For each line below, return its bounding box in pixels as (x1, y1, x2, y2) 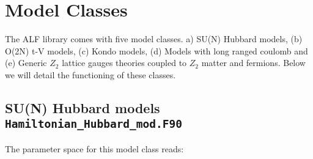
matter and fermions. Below (201, 56, 306, 69)
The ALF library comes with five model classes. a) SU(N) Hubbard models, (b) (5, 32, 303, 45)
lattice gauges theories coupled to (62, 56, 187, 69)
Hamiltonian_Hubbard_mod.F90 (5, 117, 183, 131)
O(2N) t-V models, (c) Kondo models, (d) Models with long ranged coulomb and (5, 44, 308, 57)
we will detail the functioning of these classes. (5, 68, 176, 81)
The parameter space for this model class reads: (5, 142, 184, 155)
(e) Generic (5, 56, 47, 69)
